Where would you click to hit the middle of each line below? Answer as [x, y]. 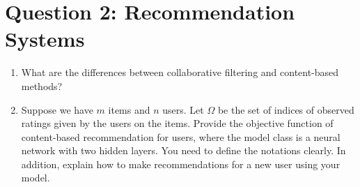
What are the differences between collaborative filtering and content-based [180, 72]
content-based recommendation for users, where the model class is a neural [181, 136]
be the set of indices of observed [286, 109]
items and [129, 109]
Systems [45, 39]
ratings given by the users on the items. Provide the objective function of [177, 123]
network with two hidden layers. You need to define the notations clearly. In [183, 150]
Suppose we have [57, 109]
